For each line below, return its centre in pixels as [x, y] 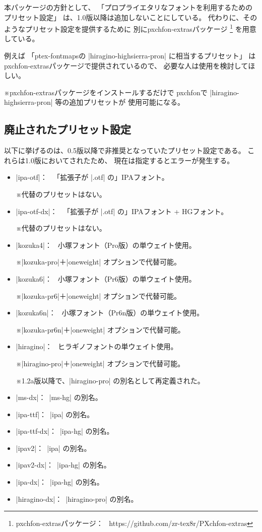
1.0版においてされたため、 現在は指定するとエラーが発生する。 [129, 160]
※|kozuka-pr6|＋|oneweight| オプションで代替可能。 [98, 295]
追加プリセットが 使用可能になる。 [127, 102]
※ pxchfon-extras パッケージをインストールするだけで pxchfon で [106, 92]
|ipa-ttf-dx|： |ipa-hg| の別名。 [65, 431]
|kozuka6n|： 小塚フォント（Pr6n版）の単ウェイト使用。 [110, 313]
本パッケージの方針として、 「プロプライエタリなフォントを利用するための [128, 7]
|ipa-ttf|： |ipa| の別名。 [55, 414]
